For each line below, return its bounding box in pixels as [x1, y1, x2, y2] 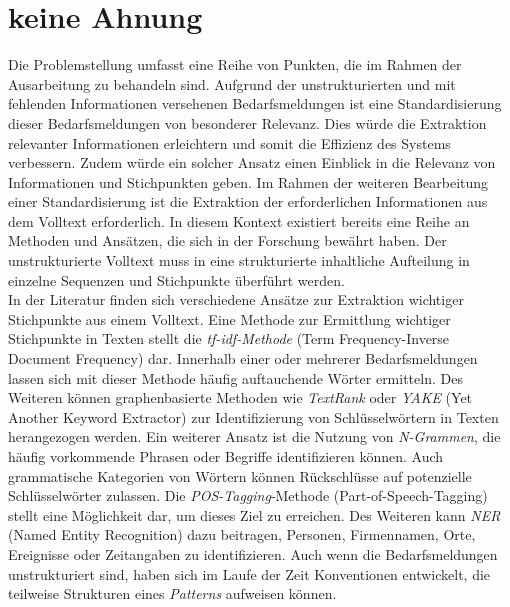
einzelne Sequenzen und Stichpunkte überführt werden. [8, 269, 345, 290]
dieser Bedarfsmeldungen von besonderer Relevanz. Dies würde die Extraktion [8, 112, 487, 133]
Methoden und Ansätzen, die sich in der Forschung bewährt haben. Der [8, 230, 447, 251]
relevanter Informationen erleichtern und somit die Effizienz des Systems [8, 132, 451, 153]
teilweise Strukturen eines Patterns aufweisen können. [8, 583, 337, 604]
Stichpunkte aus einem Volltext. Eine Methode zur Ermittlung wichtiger [8, 308, 451, 329]
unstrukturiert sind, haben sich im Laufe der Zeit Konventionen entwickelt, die [8, 563, 491, 584]
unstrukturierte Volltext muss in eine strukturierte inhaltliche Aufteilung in [8, 250, 470, 271]
